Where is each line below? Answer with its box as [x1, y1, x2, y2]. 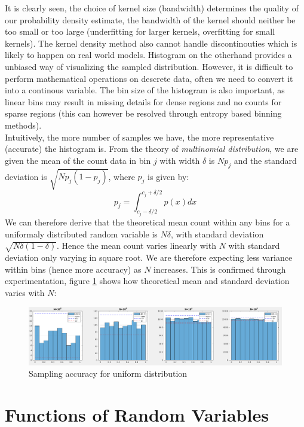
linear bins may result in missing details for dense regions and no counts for [5, 95, 282, 108]
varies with [5, 286, 45, 298]
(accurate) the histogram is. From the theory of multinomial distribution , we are [5, 142, 299, 155]
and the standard [234, 154, 297, 166]
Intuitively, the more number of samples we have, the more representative [5, 130, 274, 143]
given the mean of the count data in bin [5, 154, 151, 166]
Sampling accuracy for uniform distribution [29, 367, 188, 380]
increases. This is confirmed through [153, 263, 286, 275]
